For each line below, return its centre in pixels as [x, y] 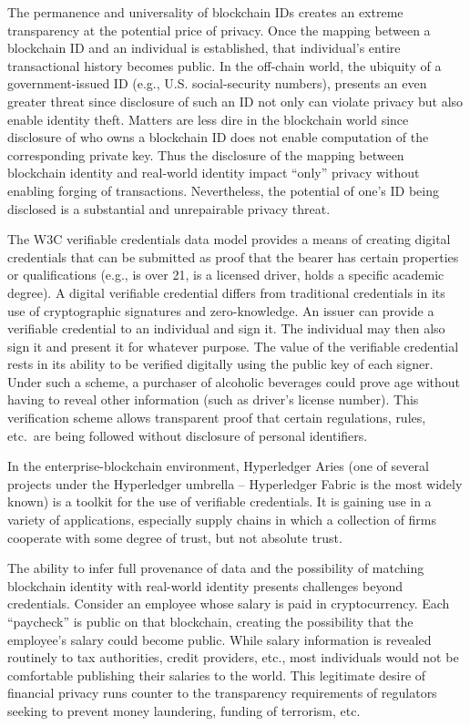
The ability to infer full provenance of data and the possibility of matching [216, 568]
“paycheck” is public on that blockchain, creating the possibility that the [210, 621]
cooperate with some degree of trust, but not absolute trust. [175, 537]
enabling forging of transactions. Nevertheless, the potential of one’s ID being [223, 190]
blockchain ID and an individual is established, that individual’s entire [204, 48]
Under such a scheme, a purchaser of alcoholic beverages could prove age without [234, 381]
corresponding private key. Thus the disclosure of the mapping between [206, 154]
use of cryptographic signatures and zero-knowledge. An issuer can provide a [221, 310]
